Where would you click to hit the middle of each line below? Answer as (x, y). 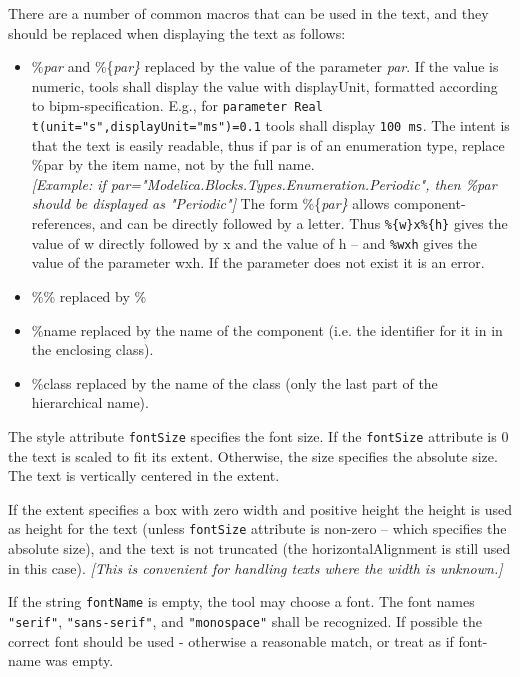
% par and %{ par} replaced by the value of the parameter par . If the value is (265, 66)
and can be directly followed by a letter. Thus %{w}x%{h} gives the (303, 223)
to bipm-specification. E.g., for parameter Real (177, 105)
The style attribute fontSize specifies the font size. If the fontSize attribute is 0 (258, 435)
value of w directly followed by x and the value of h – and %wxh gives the (254, 242)
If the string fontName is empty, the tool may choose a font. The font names (241, 601)
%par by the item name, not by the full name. (173, 164)
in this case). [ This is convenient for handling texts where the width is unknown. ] (255, 567)
